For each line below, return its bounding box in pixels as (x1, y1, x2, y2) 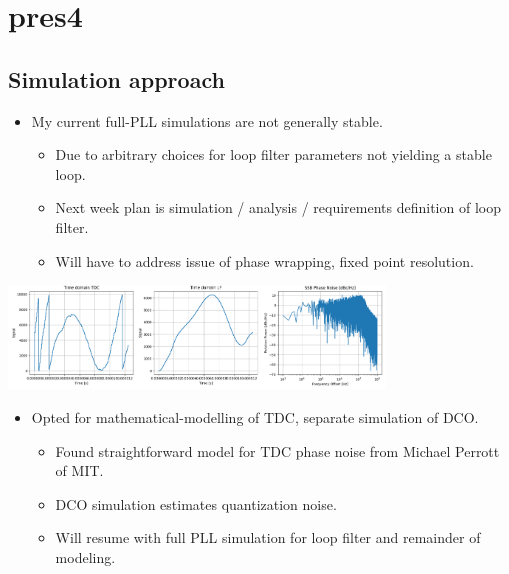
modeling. (55, 546, 116, 567)
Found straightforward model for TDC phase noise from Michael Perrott (55, 440, 500, 461)
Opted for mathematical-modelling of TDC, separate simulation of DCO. (31, 406, 479, 427)
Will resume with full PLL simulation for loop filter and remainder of (55, 527, 481, 548)
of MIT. (55, 460, 104, 481)
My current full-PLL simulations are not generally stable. (31, 110, 383, 131)
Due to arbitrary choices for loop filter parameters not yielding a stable (55, 144, 492, 165)
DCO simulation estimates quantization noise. (55, 493, 337, 514)
